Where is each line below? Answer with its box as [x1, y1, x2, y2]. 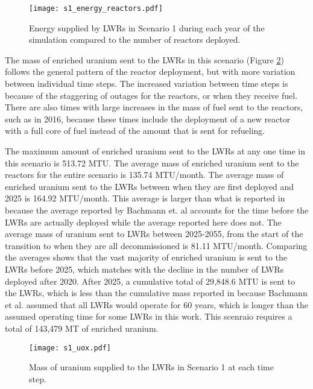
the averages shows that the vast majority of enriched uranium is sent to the [5, 251, 288, 264]
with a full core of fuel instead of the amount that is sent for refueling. [5, 124, 265, 137]
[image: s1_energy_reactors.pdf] [29, 4, 163, 13]
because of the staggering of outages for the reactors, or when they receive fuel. [5, 89, 298, 101]
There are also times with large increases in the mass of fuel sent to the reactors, [5, 101, 303, 113]
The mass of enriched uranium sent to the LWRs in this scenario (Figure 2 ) [5, 53, 284, 66]
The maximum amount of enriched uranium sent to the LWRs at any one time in [5, 145, 305, 157]
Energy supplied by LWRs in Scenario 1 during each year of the [29, 21, 265, 34]
